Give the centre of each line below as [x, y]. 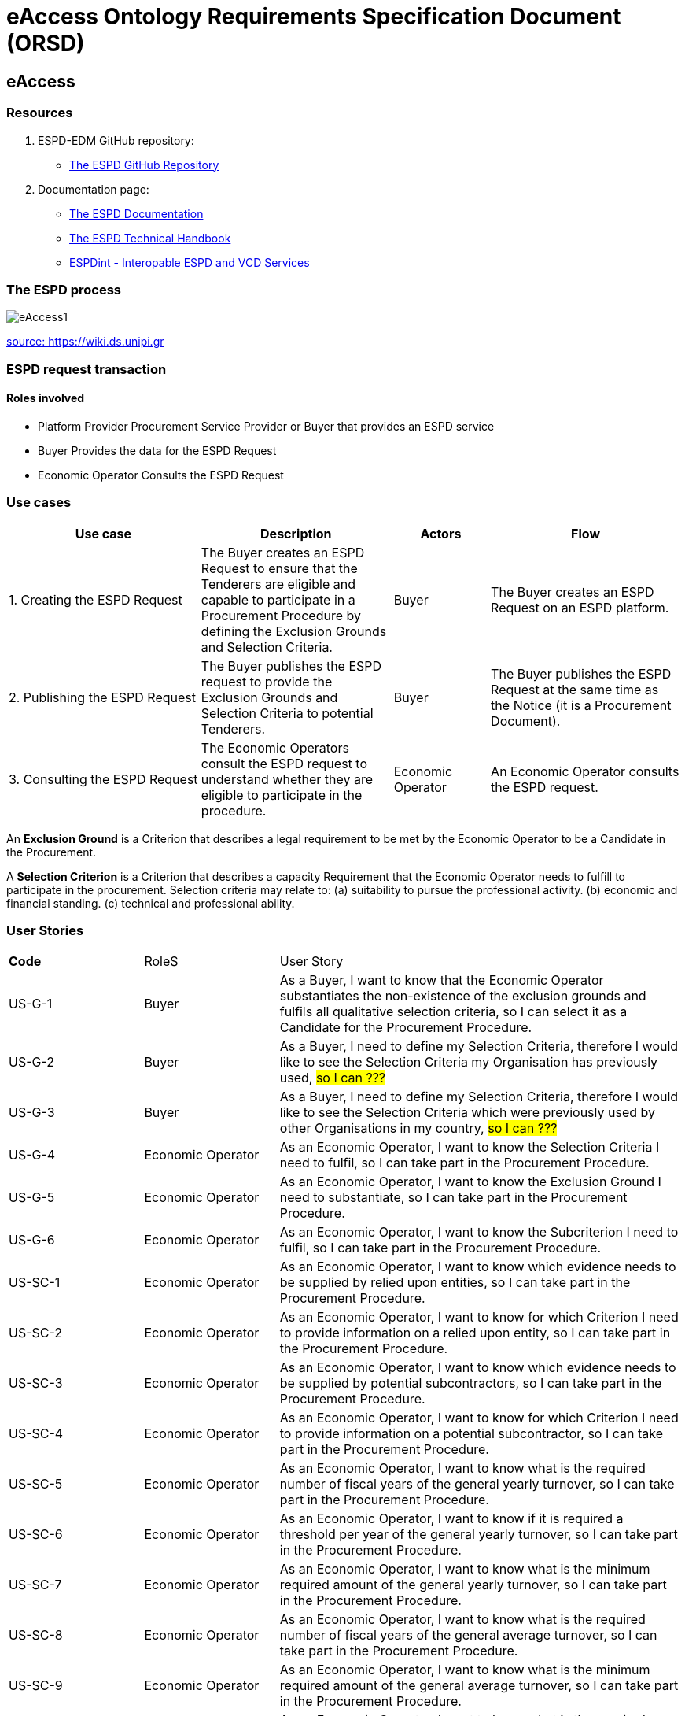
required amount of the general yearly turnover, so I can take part [473, 1585]
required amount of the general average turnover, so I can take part [479, 1686]
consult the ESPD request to [284, 763]
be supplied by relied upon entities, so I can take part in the [455, 1283]
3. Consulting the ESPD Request [103, 779]
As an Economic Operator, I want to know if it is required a [451, 1519]
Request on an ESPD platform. [580, 607]
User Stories [45, 931]
